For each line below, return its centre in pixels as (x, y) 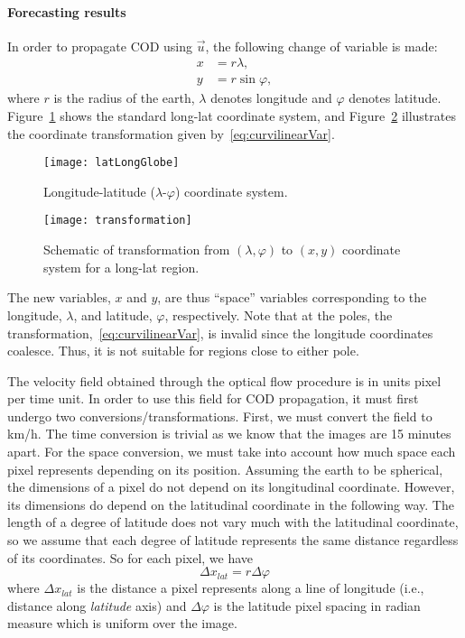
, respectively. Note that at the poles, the (279, 314)
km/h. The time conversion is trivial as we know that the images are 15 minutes (229, 434)
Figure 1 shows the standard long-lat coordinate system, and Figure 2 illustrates (232, 116)
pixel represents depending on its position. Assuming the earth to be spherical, (225, 469)
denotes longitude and (271, 98)
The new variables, (59, 297)
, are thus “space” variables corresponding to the (292, 297)
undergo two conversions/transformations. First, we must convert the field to (220, 416)
